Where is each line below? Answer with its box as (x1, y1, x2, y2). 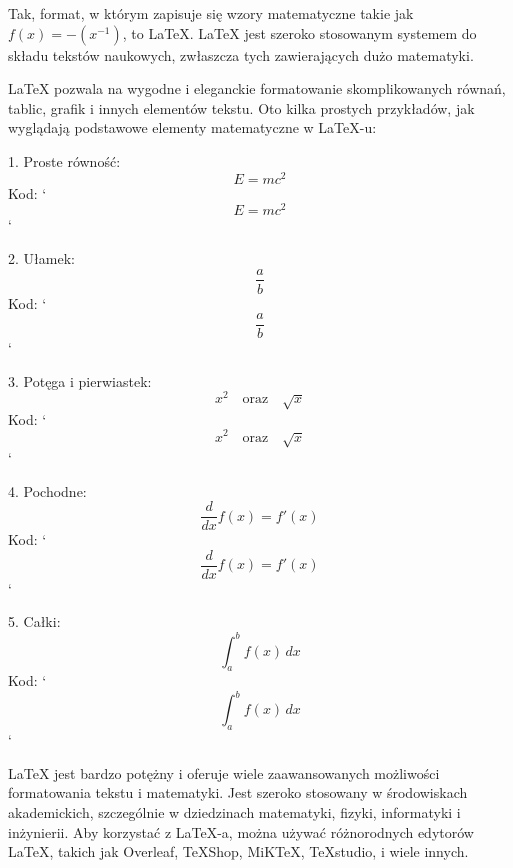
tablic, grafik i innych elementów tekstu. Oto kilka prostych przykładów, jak (8, 97, 475, 118)
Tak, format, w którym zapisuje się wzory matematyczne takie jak (8, 3, 414, 23)
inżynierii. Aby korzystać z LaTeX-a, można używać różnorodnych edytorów (8, 821, 474, 842)
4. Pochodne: (8, 480, 87, 501)
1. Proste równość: (8, 150, 121, 171)
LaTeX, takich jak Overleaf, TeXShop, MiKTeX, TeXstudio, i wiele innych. (8, 841, 469, 862)
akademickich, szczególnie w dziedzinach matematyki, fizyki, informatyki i (8, 802, 461, 822)
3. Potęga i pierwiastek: (8, 370, 152, 391)
